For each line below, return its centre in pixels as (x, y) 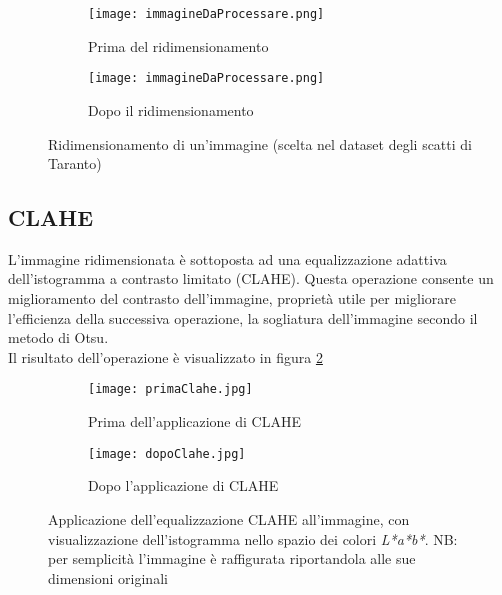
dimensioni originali (108, 577)
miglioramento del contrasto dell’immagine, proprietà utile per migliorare (232, 298)
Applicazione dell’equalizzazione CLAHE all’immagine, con (229, 518)
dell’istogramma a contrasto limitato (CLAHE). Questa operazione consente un (251, 278)
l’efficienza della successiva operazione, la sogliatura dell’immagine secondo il (243, 317)
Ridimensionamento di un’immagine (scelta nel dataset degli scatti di (260, 143)
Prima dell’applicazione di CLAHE (194, 421)
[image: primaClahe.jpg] (170, 389)
